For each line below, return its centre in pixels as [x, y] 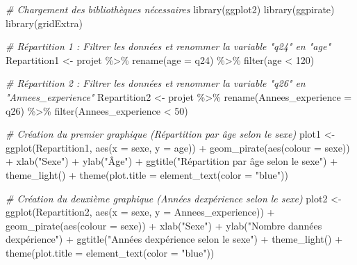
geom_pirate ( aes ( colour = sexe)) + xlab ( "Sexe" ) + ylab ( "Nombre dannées [164, 225]
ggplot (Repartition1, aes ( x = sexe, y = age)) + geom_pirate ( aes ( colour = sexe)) [178, 147]
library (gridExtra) [44, 23]
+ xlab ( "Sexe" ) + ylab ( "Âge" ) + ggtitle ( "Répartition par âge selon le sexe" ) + [172, 161]
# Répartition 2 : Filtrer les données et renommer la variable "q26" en [156, 83]
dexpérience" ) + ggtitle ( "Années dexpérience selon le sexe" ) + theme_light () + [174, 239]
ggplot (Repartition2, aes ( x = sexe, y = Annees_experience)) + [140, 212]
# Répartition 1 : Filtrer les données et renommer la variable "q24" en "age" [168, 46]
